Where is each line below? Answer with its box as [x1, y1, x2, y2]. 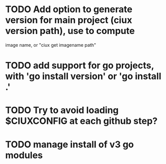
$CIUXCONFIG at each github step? [5, 115, 158, 127]
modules [5, 149, 43, 161]
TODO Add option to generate [5, 4, 133, 15]
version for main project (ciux [5, 14, 132, 26]
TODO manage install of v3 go [5, 139, 134, 150]
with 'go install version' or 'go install [5, 71, 161, 82]
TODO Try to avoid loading [5, 105, 119, 116]
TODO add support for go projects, [5, 60, 154, 72]
